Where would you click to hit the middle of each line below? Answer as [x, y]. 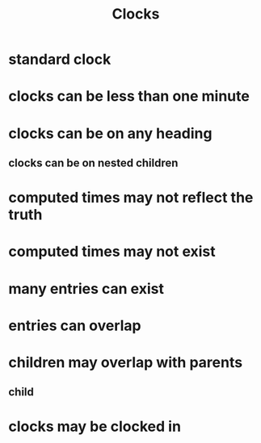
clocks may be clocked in [95, 426]
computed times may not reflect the [131, 198]
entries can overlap [75, 326]
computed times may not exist [112, 252]
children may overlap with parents [126, 362]
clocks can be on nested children [93, 163]
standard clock [60, 59]
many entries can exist [86, 288]
